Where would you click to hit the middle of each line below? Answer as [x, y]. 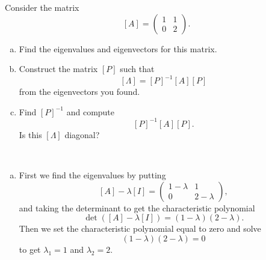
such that [137, 69]
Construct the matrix [58, 69]
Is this [30, 134]
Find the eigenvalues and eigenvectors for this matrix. [118, 48]
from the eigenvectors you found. [79, 92]
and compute [91, 111]
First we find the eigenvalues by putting [92, 175]
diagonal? [82, 134]
